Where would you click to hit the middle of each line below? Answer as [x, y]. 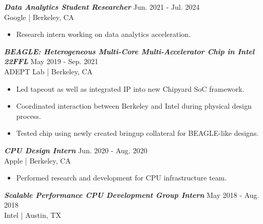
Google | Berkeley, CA [39, 17]
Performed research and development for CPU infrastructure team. [121, 178]
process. [29, 116]
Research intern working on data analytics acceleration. [104, 34]
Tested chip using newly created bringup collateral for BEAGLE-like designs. [137, 133]
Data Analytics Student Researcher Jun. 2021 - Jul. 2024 [102, 7]
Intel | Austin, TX [33, 215]
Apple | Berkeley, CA [37, 160]
